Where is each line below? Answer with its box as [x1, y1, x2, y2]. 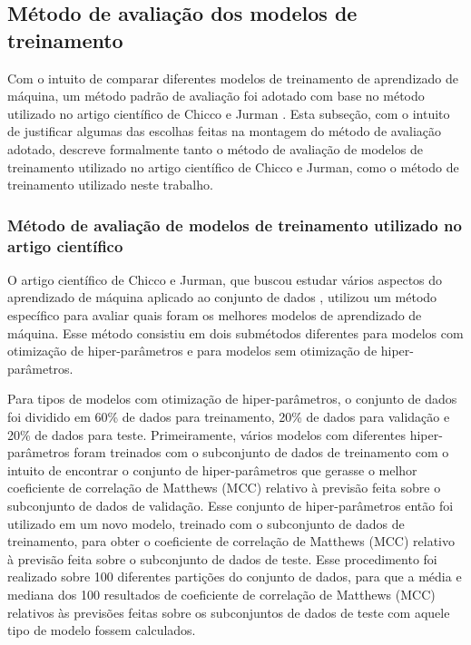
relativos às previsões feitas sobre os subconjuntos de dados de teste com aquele [7, 602, 450, 621]
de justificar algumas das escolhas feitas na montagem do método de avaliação [7, 122, 442, 141]
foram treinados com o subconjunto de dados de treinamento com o [74, 443, 449, 462]
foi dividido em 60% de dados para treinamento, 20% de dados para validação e [7, 407, 450, 426]
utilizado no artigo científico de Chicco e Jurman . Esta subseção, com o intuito [7, 103, 450, 122]
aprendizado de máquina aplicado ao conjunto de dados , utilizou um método [7, 288, 437, 307]
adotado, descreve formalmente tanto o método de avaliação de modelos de [7, 139, 423, 158]
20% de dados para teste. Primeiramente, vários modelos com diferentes [7, 425, 406, 444]
